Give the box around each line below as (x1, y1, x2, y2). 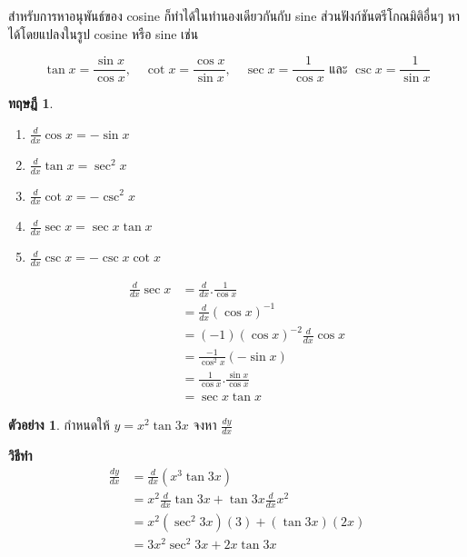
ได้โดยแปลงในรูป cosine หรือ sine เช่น (8, 24, 199, 43)
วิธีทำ (8, 446, 33, 464)
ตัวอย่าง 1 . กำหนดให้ (8, 415, 110, 434)
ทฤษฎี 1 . (8, 94, 54, 113)
